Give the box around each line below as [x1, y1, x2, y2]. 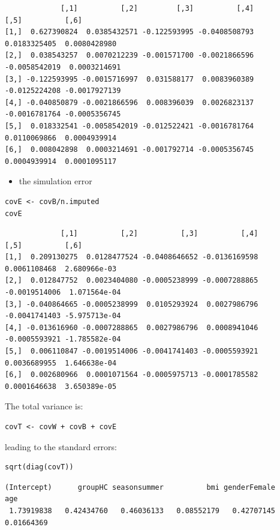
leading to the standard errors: [5, 440, 117, 453]
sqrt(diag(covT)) [5, 463, 74, 472]
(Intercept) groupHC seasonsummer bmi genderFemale [5, 483, 276, 492]
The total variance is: [5, 400, 83, 412]
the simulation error [19, 175, 92, 187]
